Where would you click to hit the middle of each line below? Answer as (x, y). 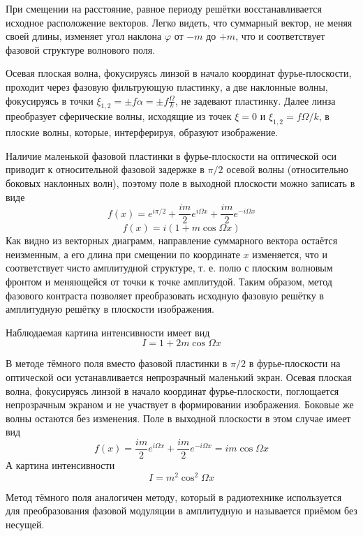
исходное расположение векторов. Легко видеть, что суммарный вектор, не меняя (179, 22)
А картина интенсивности (60, 464)
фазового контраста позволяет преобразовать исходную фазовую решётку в (165, 295)
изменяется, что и (290, 254)
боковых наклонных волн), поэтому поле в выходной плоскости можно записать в (180, 183)
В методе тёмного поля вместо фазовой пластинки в (117, 363)
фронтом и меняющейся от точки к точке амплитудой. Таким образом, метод (169, 281)
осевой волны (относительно (287, 169)
